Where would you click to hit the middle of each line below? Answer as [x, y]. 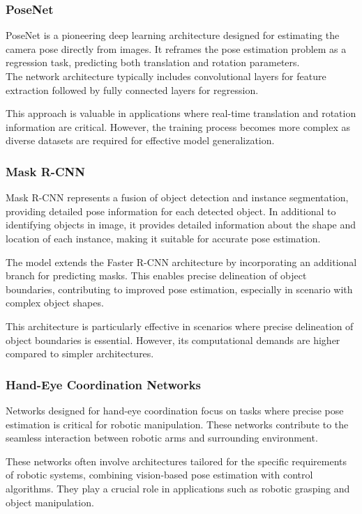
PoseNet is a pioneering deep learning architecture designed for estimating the [173, 35]
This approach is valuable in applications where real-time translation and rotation [181, 113]
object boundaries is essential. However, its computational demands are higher [173, 340]
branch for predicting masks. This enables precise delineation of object [156, 275]
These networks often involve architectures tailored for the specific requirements [176, 461]
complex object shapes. [55, 303]
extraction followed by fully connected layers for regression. [132, 89]
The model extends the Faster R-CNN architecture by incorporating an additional [181, 262]
